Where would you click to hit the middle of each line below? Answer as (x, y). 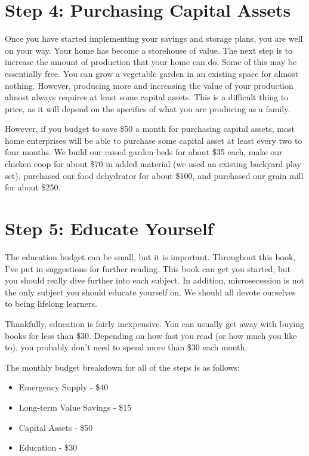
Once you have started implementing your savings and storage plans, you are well (154, 38)
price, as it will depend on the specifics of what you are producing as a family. (148, 108)
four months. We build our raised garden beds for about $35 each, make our (144, 152)
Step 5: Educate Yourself (109, 228)
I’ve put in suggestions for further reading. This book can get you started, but (148, 268)
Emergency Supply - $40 (64, 387)
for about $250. (33, 187)
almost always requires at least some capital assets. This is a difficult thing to (147, 97)
